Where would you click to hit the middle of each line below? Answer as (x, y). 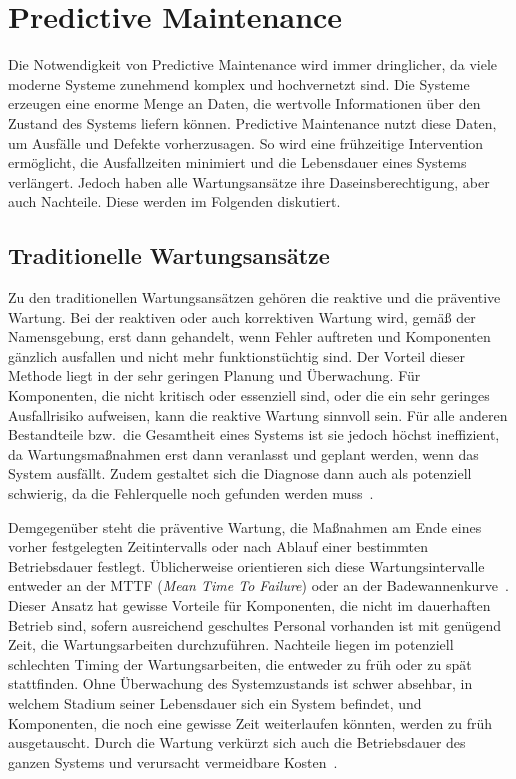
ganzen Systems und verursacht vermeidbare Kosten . (173, 761)
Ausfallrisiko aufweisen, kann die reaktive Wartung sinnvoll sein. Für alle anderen (258, 414)
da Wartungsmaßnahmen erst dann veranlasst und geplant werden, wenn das (243, 453)
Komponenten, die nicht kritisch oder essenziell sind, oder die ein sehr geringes (249, 395)
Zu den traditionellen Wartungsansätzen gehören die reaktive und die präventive (254, 297)
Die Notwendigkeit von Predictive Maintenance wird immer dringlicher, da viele (253, 64)
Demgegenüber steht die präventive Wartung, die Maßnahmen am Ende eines (245, 526)
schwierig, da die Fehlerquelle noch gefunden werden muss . (191, 493)
